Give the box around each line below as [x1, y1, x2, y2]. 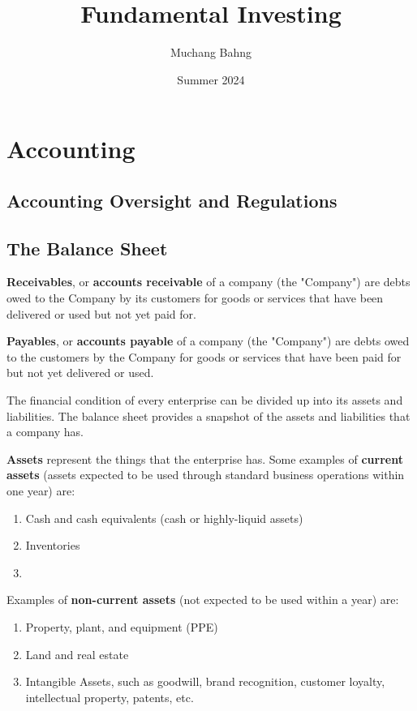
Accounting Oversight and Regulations [6, 187, 337, 212]
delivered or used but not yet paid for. [6, 305, 196, 322]
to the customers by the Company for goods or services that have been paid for [6, 348, 402, 365]
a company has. [6, 423, 84, 440]
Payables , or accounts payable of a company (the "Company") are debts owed [6, 332, 410, 349]
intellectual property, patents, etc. [25, 688, 194, 705]
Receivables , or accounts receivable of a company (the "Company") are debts [6, 273, 411, 290]
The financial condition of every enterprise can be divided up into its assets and [6, 392, 403, 409]
